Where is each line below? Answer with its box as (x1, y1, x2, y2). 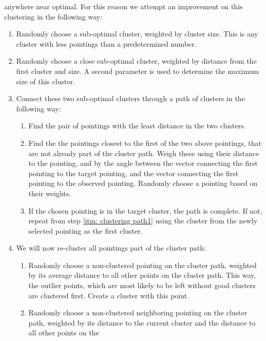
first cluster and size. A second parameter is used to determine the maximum (16, 65, 259, 76)
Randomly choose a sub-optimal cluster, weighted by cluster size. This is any (16, 28, 258, 39)
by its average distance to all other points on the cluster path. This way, (28, 270, 256, 280)
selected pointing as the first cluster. (28, 225, 143, 236)
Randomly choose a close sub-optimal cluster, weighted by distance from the (16, 55, 257, 66)
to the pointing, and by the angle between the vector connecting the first (28, 158, 258, 168)
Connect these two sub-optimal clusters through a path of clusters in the (16, 93, 245, 104)
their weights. (28, 187, 71, 198)
